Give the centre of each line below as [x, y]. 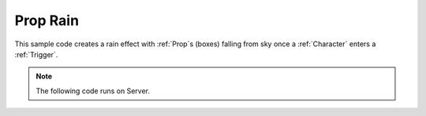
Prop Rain [47, 20]
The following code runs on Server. [93, 91]
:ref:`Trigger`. [36, 54]
